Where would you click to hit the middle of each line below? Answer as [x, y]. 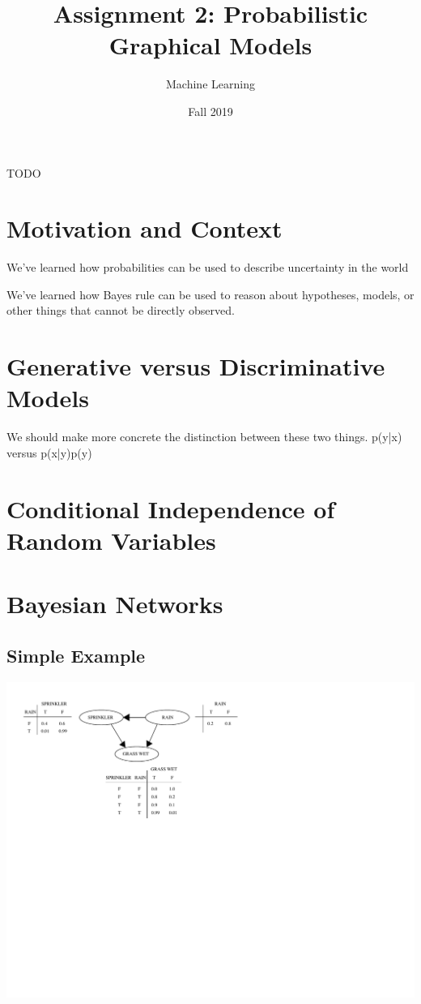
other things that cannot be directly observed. [121, 310]
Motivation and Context [145, 228]
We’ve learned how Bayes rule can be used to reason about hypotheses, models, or [210, 294]
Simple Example [76, 655]
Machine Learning [210, 84]
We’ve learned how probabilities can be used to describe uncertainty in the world [208, 267]
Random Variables [111, 540]
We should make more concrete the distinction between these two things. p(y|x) [204, 437]
